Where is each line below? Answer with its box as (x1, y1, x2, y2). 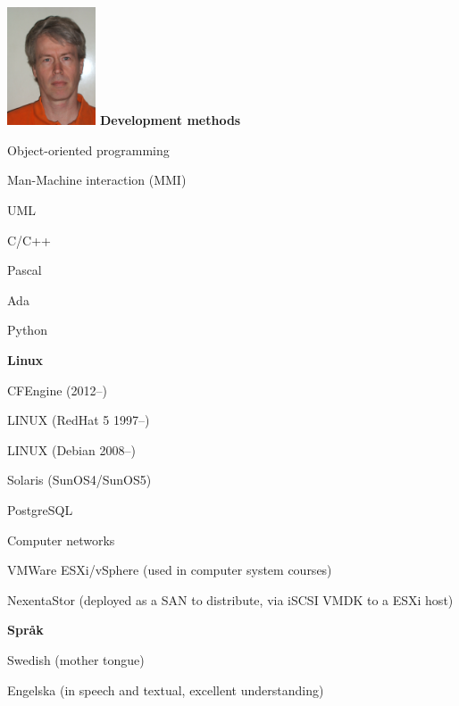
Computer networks (7, 530, 115, 549)
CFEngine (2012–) (7, 380, 108, 399)
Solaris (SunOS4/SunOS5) (7, 470, 152, 489)
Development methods (99, 111, 241, 129)
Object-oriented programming (7, 140, 170, 159)
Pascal (7, 261, 42, 279)
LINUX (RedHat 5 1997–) (7, 411, 150, 429)
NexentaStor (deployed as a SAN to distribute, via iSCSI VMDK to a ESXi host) (7, 590, 454, 609)
